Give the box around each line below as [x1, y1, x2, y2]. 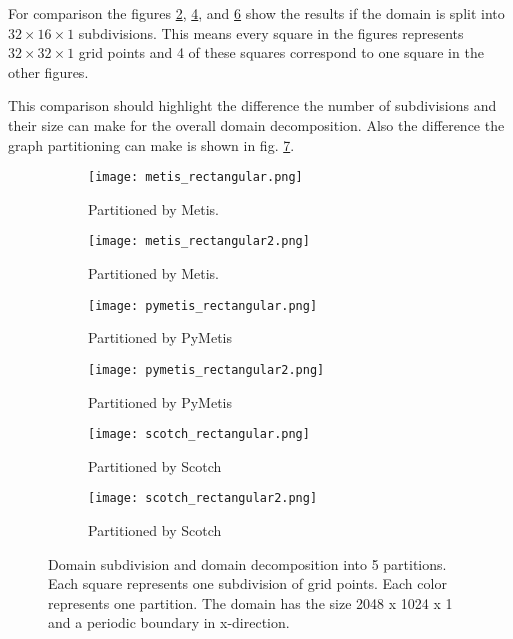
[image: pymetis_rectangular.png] [88, 298, 318, 313]
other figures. [8, 61, 89, 82]
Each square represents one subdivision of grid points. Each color [48, 573, 447, 594]
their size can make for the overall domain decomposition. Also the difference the [8, 114, 505, 135]
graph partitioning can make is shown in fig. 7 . [8, 134, 295, 155]
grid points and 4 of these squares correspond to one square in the [78, 42, 484, 63]
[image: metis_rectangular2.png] [88, 234, 310, 249]
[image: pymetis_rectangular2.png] [88, 362, 325, 377]
